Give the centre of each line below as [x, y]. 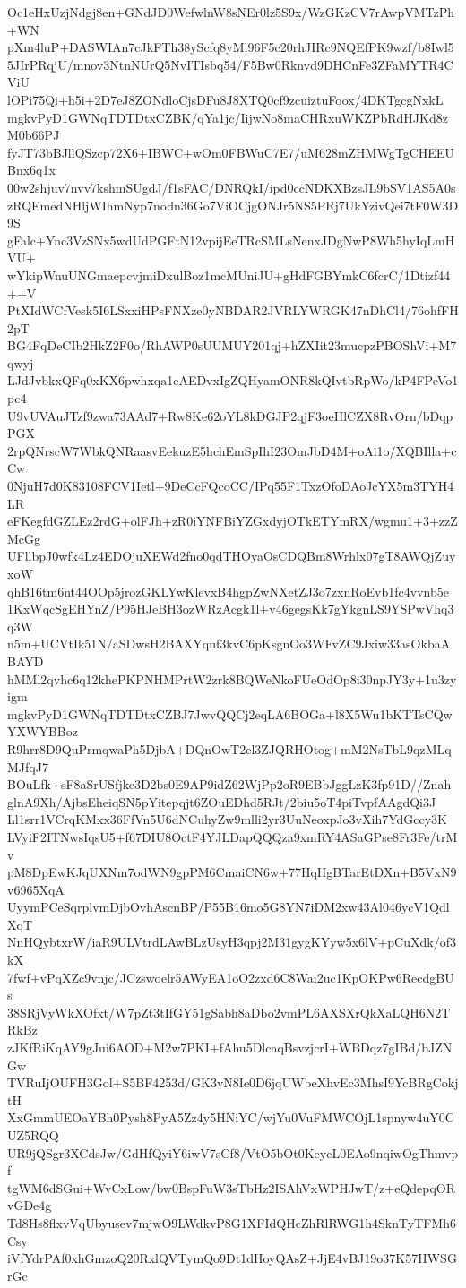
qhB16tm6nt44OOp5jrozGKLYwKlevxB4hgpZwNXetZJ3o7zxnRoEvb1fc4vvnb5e [228, 591]
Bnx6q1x [31, 170]
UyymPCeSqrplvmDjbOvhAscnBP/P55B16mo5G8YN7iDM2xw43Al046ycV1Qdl [229, 907]
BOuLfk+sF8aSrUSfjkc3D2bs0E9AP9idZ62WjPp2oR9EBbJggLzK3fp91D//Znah [229, 784]
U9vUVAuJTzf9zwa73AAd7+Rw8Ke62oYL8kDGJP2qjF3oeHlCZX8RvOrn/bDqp [230, 415]
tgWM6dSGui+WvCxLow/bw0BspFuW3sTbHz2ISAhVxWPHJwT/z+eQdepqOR [232, 1187]
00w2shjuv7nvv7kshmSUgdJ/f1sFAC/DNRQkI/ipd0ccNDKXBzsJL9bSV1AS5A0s [232, 187]
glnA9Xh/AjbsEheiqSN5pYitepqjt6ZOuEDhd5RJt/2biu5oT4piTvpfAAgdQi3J [222, 801]
